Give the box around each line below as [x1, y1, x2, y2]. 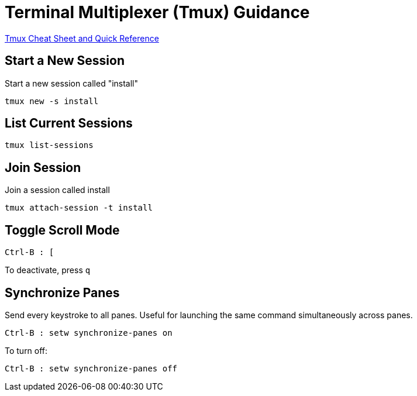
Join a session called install [5, 185, 110, 195]
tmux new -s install [5, 96, 99, 106]
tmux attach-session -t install [5, 203, 153, 213]
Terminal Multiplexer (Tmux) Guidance [5, 2, 310, 22]
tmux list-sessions [5, 140, 94, 150]
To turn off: [5, 345, 48, 356]
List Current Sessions [5, 116, 133, 131]
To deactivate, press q [5, 265, 91, 276]
